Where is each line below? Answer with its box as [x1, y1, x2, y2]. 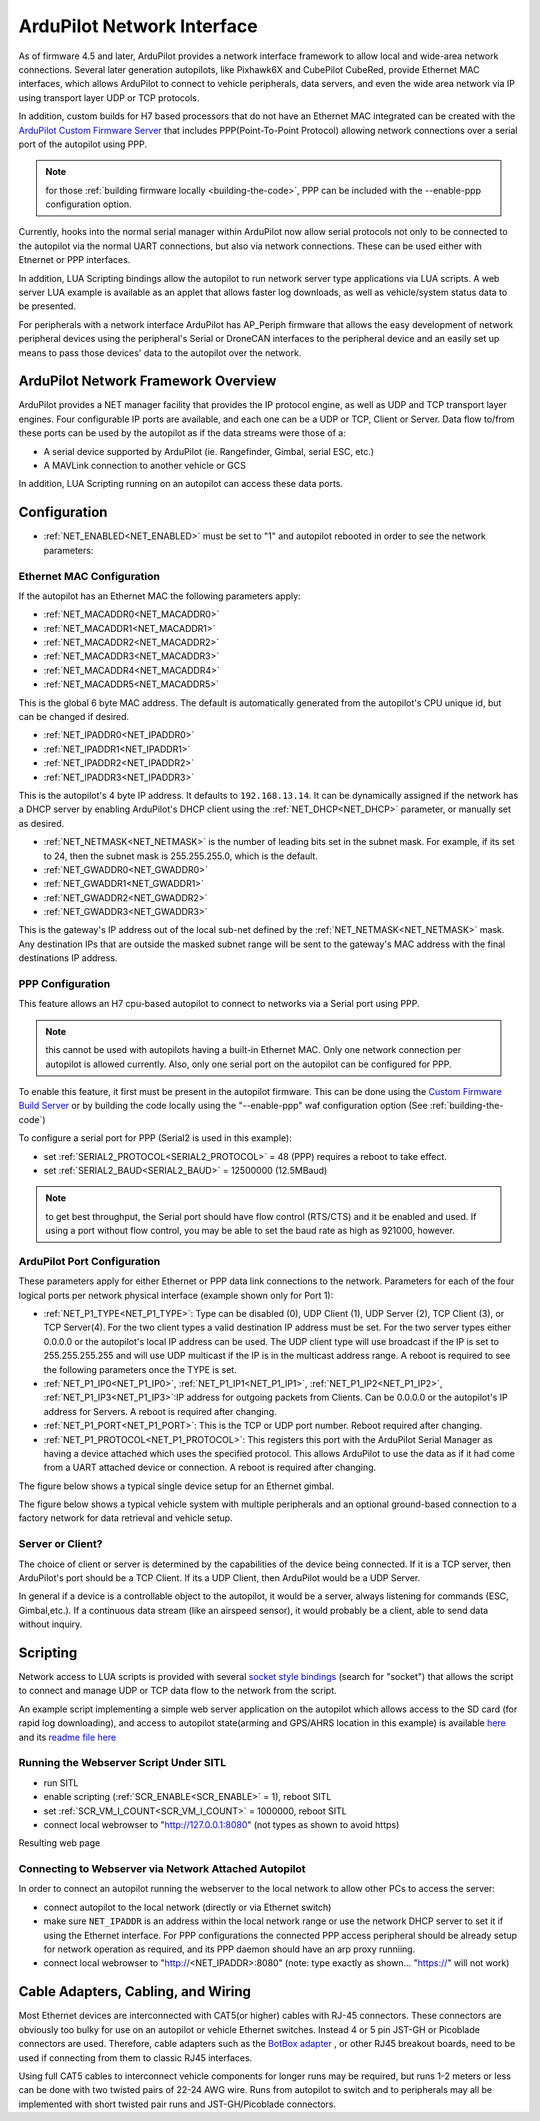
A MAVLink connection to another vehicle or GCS [43, 460, 247, 472]
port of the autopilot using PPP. [18, 138, 147, 150]
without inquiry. [18, 1618, 83, 1630]
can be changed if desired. [18, 711, 130, 722]
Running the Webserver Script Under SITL [18, 1756, 227, 1770]
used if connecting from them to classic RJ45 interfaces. [18, 2051, 253, 2064]
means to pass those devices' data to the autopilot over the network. [18, 346, 302, 359]
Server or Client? [18, 1537, 103, 1551]
